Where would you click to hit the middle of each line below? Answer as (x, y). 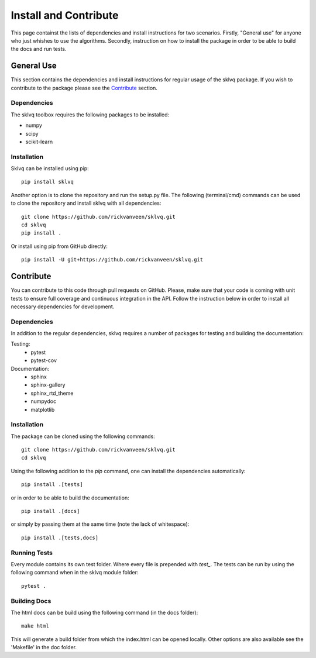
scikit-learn (39, 142)
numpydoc (44, 401)
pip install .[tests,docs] (60, 538)
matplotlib (43, 409)
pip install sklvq (48, 182)
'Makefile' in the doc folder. (44, 647)
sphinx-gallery (48, 385)
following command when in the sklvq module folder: (75, 573)
